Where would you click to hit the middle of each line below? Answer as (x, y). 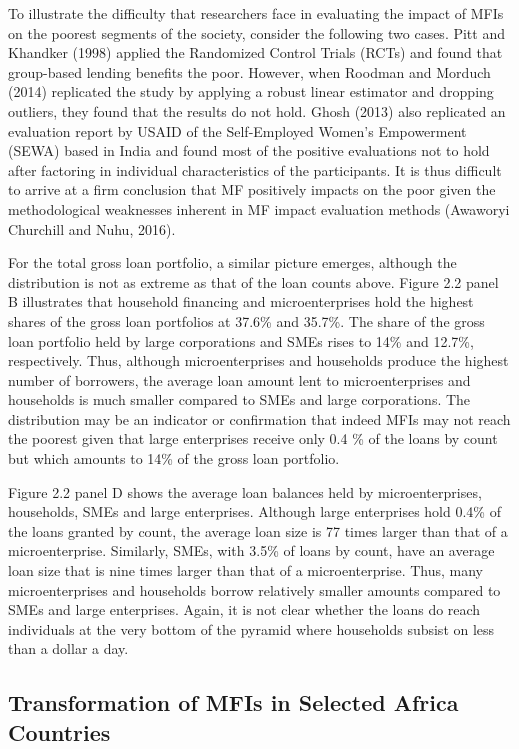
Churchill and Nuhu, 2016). (92, 228)
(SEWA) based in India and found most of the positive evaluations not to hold (249, 150)
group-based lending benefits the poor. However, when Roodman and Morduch (249, 71)
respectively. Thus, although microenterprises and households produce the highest (258, 360)
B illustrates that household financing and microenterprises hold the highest (241, 301)
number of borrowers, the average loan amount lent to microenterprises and (239, 379)
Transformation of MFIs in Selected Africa (233, 702)
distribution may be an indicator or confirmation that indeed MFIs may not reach (259, 418)
